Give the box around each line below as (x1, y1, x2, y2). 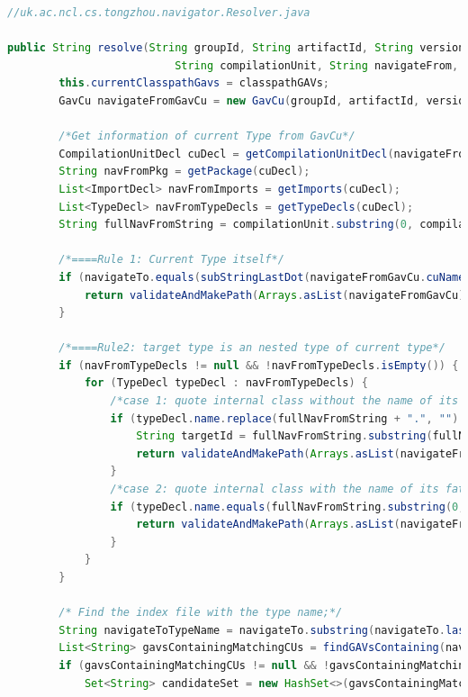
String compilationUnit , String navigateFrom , (175, 59, 459, 72)
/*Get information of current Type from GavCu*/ (58, 130, 355, 143)
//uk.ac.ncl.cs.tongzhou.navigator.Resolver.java (7, 6, 310, 19)
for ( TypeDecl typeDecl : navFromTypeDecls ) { (84, 376, 368, 390)
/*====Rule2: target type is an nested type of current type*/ (58, 341, 445, 355)
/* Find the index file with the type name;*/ (58, 606, 343, 620)
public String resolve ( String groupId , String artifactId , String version (7, 41, 465, 55)
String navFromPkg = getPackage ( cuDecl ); (58, 165, 310, 178)
